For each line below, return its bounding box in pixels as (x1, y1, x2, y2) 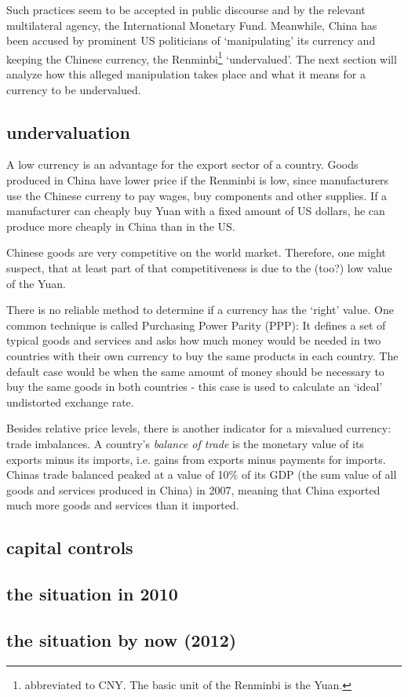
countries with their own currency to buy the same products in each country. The (6, 347, 399, 363)
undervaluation (6, 119, 130, 144)
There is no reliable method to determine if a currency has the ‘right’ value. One (6, 301, 394, 318)
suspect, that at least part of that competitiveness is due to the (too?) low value (6, 259, 392, 276)
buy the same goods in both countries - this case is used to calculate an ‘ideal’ (6, 378, 383, 395)
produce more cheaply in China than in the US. (6, 217, 235, 234)
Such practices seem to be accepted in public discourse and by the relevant (6, 2, 366, 17)
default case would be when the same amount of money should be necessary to (6, 363, 384, 379)
